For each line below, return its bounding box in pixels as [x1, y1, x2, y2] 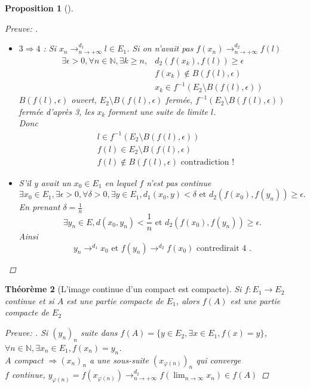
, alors [176, 294, 199, 307]
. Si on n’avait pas [127, 42, 194, 54]
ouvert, [71, 93, 97, 106]
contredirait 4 [197, 244, 247, 253]
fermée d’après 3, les [19, 105, 94, 117]
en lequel [105, 176, 137, 189]
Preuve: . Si [5, 326, 48, 339]
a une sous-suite [90, 353, 149, 366]
